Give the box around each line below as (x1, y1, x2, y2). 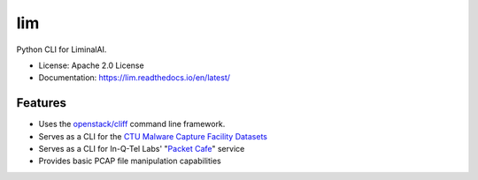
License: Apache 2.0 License (38, 60, 145, 71)
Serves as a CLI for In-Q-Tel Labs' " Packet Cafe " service (38, 144, 245, 154)
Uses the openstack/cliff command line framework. (38, 119, 226, 130)
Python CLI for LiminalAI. (16, 44, 107, 55)
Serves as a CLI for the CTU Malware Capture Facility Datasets (38, 131, 267, 141)
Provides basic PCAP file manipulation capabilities (38, 155, 221, 167)
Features (16, 95, 66, 110)
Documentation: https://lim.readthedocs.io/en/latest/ (38, 72, 230, 83)
